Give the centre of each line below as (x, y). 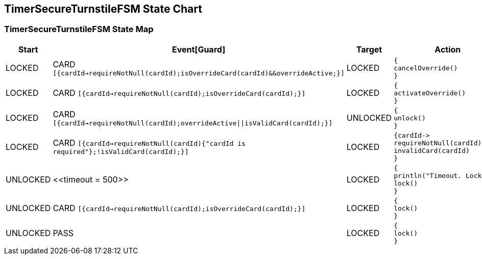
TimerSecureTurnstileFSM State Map (79, 29)
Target (369, 49)
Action (448, 49)
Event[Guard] (199, 49)
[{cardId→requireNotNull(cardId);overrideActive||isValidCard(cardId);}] (193, 123)
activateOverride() (430, 93)
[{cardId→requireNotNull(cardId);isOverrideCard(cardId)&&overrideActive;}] (199, 73)
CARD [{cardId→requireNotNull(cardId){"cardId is (149, 143)
